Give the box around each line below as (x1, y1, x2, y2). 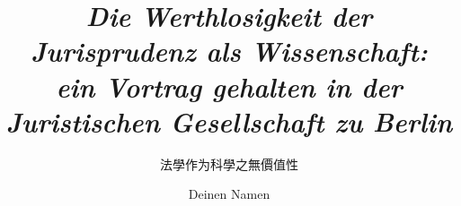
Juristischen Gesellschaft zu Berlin (5, 102, 453, 140)
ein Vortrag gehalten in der (56, 67, 403, 105)
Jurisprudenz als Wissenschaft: (31, 32, 428, 70)
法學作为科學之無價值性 (160, 154, 298, 173)
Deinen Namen (188, 185, 270, 203)
